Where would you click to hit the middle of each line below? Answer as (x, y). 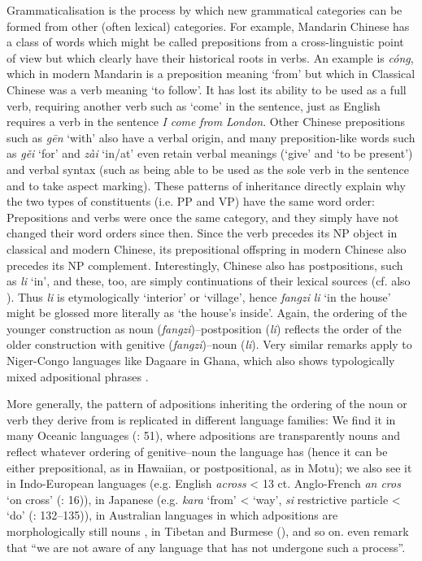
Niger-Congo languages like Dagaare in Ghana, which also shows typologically (201, 361)
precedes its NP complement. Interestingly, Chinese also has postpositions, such (205, 265)
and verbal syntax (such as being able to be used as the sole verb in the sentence (208, 169)
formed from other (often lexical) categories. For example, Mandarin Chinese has (208, 26)
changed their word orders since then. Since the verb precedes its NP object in (202, 233)
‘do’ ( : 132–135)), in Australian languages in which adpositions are (172, 515)
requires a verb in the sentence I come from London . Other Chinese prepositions (206, 122)
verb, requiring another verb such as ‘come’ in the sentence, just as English (194, 105)
